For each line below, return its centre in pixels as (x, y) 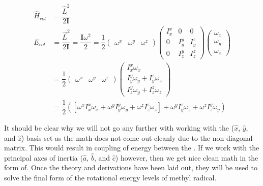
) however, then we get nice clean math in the (187, 157)
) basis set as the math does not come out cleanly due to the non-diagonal (137, 137)
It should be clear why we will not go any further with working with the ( (119, 128)
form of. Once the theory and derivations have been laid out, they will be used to (131, 167)
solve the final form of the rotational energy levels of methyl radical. (110, 177)
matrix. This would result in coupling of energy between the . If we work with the (132, 148)
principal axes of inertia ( (43, 157)
